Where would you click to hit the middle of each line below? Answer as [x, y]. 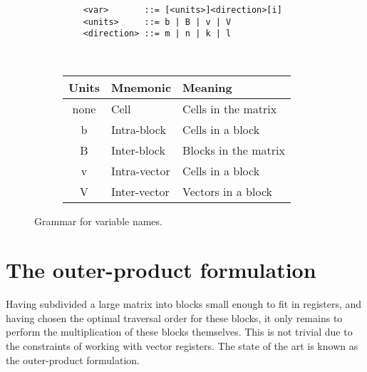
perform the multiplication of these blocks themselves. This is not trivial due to [179, 332]
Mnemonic [141, 87]
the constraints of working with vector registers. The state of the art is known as [182, 346]
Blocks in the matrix [234, 150]
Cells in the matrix [230, 108]
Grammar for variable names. [98, 221]
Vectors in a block [227, 191]
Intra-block [138, 129]
